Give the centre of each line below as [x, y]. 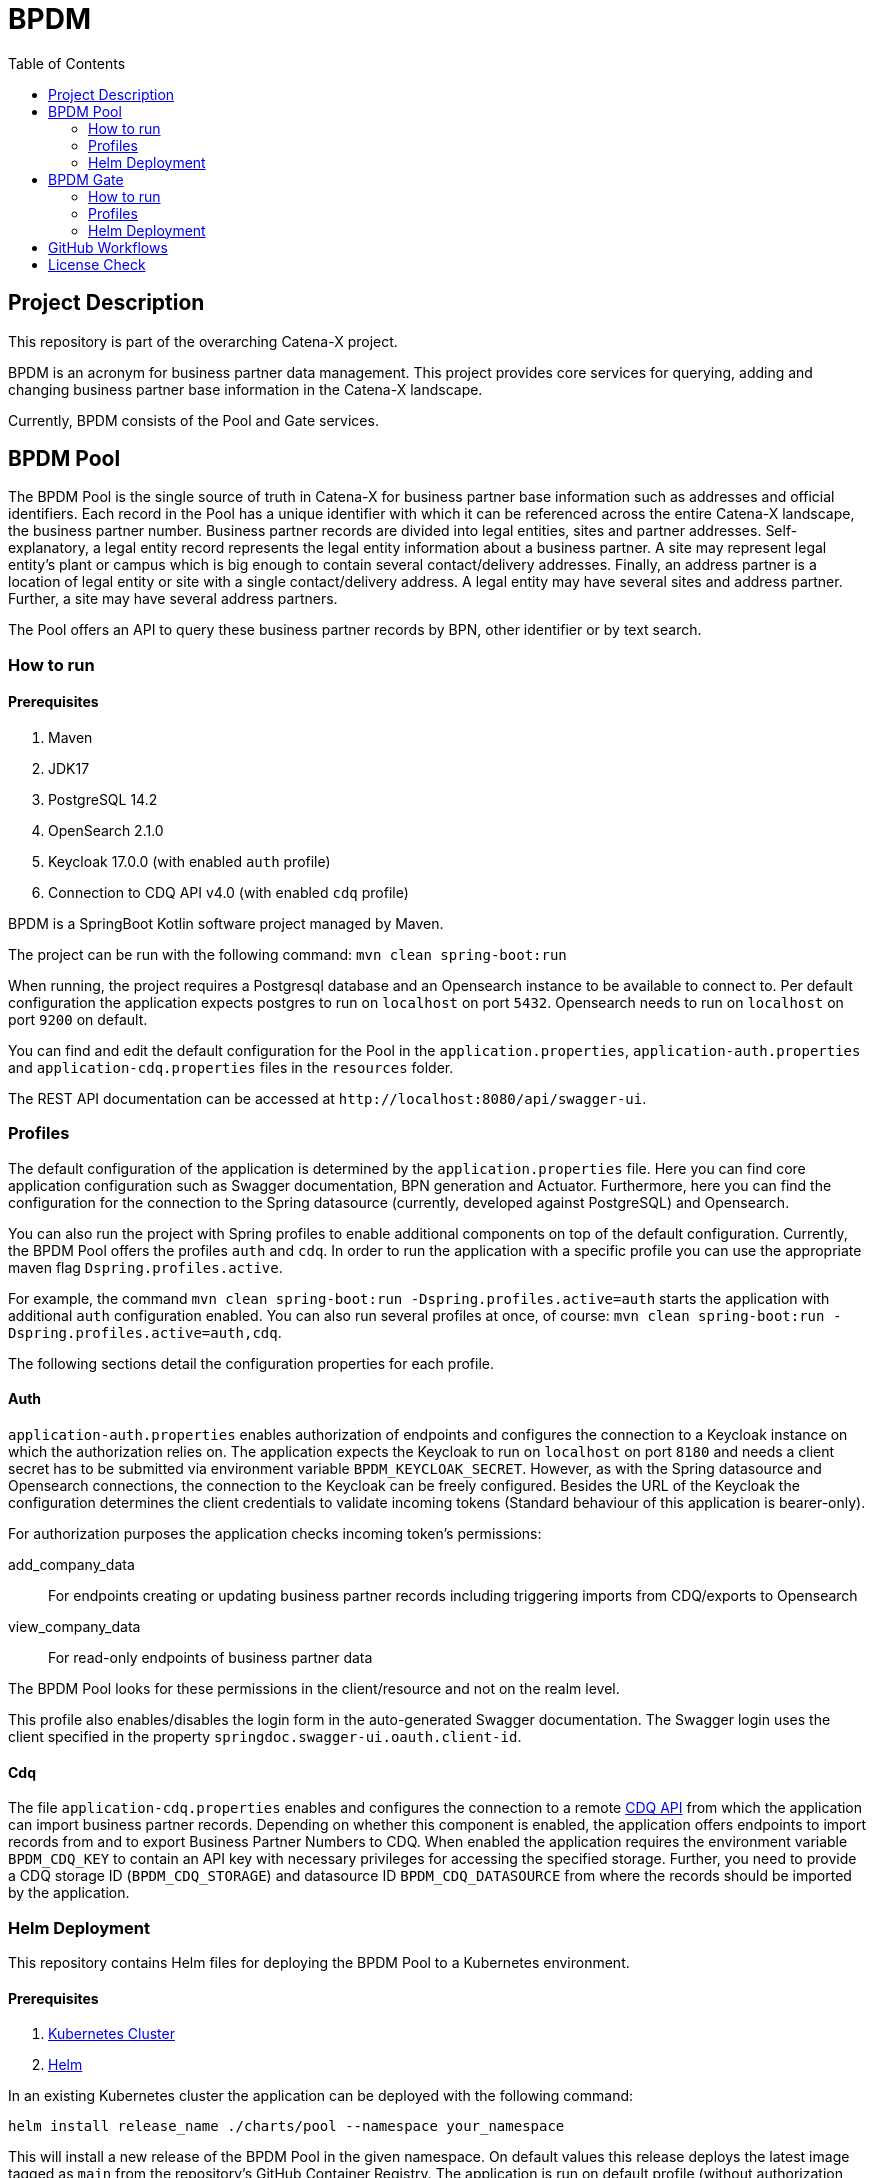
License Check [97, 264]
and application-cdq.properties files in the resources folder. [231, 1068]
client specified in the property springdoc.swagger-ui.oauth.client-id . [265, 1736]
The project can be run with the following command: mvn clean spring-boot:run [287, 955]
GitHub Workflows [108, 247]
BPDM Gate [86, 179]
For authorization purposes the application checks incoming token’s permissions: [275, 1533]
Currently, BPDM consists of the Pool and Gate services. [193, 420]
